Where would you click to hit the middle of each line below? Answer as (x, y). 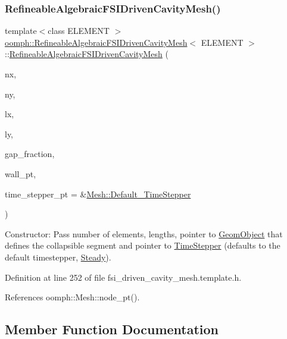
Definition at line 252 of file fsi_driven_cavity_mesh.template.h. (123, 277)
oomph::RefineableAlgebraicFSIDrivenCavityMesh (96, 42)
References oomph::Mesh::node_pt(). (72, 297)
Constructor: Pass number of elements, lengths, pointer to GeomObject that (144, 233)
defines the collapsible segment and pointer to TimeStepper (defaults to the (143, 245)
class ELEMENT (79, 31)
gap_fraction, (30, 154)
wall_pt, (21, 173)
